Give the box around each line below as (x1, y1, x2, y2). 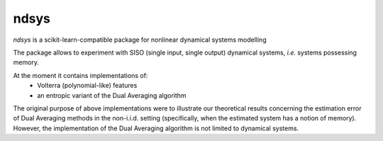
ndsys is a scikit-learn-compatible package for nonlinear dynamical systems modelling (13, 35, 267, 44)
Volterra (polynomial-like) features (37, 81, 138, 90)
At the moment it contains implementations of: (13, 71, 148, 79)
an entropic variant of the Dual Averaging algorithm (37, 91, 187, 99)
